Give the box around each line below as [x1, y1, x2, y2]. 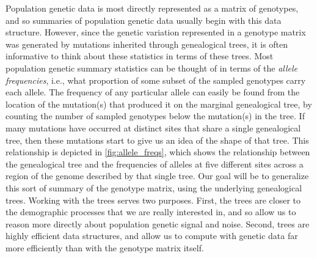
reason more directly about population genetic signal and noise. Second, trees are [5, 217, 310, 230]
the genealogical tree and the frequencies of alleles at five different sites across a [5, 157, 304, 170]
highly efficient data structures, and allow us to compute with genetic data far [5, 229, 298, 242]
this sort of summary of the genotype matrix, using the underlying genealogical [5, 181, 302, 194]
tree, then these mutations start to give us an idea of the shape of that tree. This [5, 133, 309, 146]
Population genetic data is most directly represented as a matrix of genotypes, [5, 2, 299, 14]
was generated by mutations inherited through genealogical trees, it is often [5, 37, 288, 50]
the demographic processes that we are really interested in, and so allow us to [5, 205, 296, 218]
